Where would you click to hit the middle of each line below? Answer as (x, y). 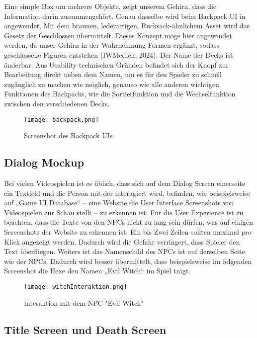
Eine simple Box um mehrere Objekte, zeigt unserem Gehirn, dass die (110, 6)
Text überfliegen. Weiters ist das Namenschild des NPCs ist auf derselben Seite (125, 251)
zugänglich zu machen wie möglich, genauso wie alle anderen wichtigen (112, 84)
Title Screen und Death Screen (85, 329)
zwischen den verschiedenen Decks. (57, 103)
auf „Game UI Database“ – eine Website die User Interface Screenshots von (119, 203)
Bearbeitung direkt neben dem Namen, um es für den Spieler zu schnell (113, 74)
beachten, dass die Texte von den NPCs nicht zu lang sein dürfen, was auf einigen (129, 222)
